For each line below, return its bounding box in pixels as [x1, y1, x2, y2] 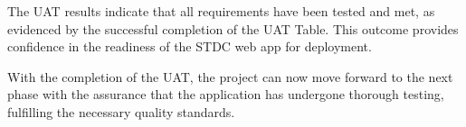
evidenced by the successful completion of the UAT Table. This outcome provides [7, 19, 459, 38]
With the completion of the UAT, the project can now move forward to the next [7, 67, 453, 86]
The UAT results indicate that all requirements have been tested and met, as [7, 2, 435, 20]
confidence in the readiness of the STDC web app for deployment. [7, 37, 372, 56]
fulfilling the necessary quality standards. [7, 102, 235, 121]
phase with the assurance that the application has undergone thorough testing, [7, 85, 444, 104]
